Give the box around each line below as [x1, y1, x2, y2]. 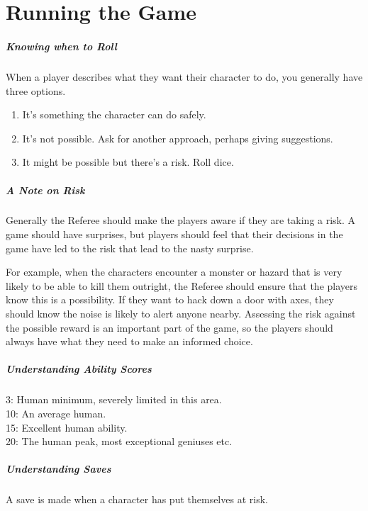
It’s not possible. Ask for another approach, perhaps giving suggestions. [22, 130, 333, 145]
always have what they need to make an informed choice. [6, 334, 253, 349]
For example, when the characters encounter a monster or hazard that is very [6, 264, 342, 279]
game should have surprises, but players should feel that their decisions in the [6, 227, 343, 242]
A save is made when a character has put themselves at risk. [6, 492, 268, 507]
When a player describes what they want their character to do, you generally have [6, 69, 363, 84]
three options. [6, 83, 66, 98]
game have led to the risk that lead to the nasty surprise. [6, 240, 254, 255]
